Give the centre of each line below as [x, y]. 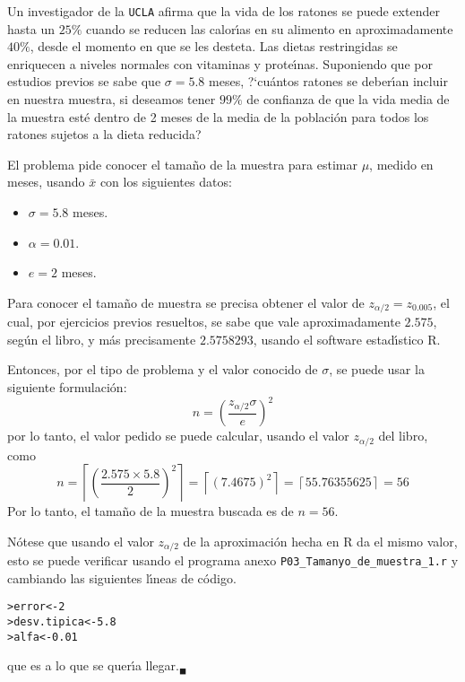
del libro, [403, 436]
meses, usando [46, 182]
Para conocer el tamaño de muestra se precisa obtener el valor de [186, 302]
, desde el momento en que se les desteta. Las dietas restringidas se [214, 46]
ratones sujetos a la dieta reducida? [104, 134]
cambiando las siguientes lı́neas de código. [122, 577]
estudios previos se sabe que [84, 81]
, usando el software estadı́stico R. [347, 339]
